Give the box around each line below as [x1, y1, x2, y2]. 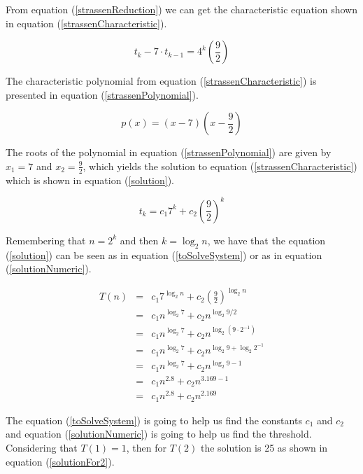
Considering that [6, 440, 78, 455]
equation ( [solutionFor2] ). [6, 454, 115, 468]
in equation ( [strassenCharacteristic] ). [6, 15, 167, 30]
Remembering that [6, 232, 86, 247]
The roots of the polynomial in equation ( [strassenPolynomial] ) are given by [6, 145, 332, 160]
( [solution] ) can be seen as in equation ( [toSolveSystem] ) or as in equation [6, 247, 322, 262]
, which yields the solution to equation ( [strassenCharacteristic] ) [83, 158, 357, 173]
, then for [126, 440, 166, 455]
